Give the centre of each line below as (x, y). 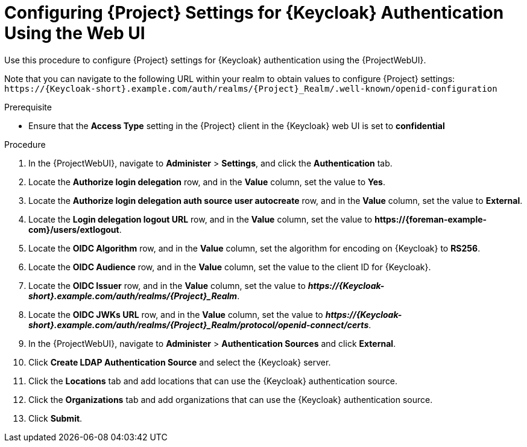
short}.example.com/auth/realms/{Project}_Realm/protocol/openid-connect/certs (199, 325)
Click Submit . (55, 418)
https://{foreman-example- (431, 219)
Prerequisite (28, 107)
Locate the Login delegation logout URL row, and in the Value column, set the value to (200, 219)
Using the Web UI (75, 33)
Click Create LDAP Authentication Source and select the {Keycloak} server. (180, 362)
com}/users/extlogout (74, 229)
